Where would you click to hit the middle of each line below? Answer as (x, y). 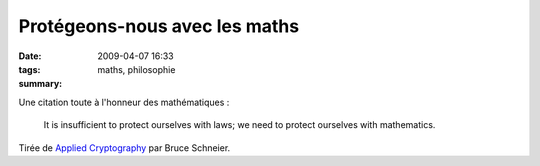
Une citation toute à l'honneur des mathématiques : (124, 102)
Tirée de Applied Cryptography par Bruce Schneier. (124, 147)
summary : (40, 84)
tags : (29, 69)
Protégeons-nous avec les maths (159, 26)
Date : (30, 56)
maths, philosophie (136, 69)
